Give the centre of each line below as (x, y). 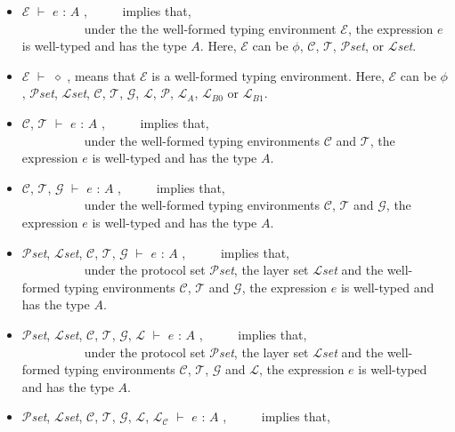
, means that (102, 75)
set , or (367, 46)
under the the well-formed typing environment (210, 28)
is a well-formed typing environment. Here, (268, 75)
